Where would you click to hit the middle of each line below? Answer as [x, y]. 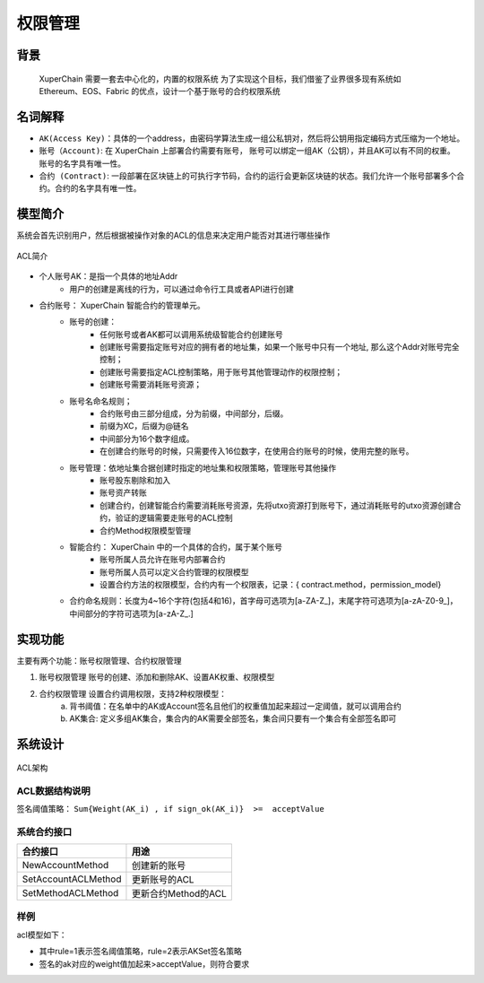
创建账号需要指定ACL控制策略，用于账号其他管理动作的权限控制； [221, 371]
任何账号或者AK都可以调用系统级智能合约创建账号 [192, 334]
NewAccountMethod [65, 866]
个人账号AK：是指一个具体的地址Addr [108, 276]
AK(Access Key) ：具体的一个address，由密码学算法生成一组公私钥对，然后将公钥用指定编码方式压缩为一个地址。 [252, 138]
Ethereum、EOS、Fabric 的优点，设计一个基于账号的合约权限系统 [160, 91]
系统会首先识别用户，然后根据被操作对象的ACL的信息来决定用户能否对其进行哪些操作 [173, 235]
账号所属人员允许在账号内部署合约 [163, 560]
